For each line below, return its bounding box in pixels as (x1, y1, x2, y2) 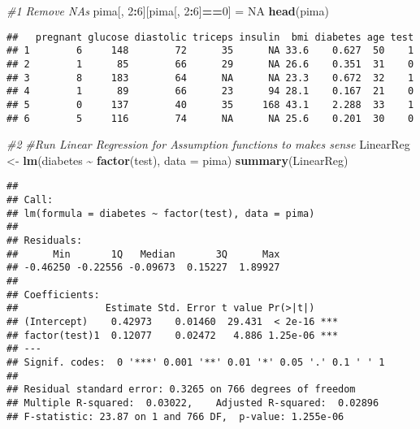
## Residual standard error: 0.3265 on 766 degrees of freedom (6, 383, 356, 396)
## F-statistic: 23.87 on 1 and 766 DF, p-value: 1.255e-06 (6, 410, 344, 422)
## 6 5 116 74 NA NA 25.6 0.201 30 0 (6, 112, 414, 124)
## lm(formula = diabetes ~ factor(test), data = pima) (6, 207, 315, 219)
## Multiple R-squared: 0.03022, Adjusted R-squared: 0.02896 (6, 396, 379, 409)
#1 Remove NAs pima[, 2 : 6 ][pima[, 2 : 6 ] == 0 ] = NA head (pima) (6, 2, 329, 19)
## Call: (6, 194, 54, 206)
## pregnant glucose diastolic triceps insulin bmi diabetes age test (6, 31, 414, 43)
